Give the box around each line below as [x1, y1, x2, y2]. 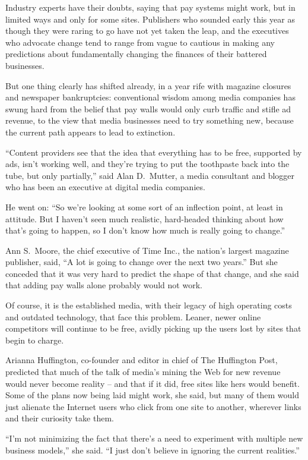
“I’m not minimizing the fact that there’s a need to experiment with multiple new [5, 432, 303, 444]
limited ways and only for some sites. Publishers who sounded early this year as [5, 12, 295, 25]
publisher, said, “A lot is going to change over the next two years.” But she [5, 256, 278, 268]
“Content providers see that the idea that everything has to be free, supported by [5, 146, 302, 158]
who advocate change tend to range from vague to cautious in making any [5, 36, 275, 48]
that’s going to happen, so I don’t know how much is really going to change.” [5, 224, 285, 237]
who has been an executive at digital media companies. [5, 181, 205, 193]
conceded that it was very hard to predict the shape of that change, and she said [5, 267, 299, 279]
